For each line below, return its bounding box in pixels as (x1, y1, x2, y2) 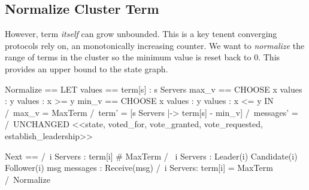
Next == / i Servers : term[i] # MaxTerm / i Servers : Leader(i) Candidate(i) (5, 149, 298, 162)
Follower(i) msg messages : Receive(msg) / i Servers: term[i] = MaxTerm (5, 161, 273, 174)
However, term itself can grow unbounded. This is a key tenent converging (5, 27, 277, 40)
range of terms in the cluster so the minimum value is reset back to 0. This (5, 51, 280, 63)
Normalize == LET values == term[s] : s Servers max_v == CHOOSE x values (5, 82, 302, 95)
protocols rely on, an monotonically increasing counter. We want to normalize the (5, 39, 305, 51)
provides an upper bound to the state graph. (5, 62, 168, 75)
